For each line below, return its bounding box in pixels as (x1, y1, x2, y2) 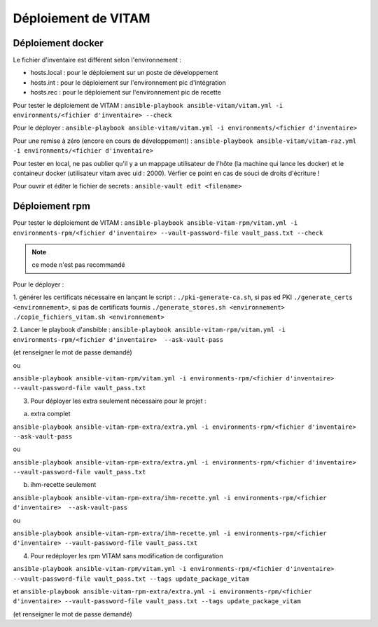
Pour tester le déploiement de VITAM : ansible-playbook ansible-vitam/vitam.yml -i (13, 101, 283, 109)
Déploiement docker (13, 37, 104, 49)
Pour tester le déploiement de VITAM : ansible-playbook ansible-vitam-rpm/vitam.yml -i (13, 219, 298, 227)
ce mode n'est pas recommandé (31, 261, 125, 269)
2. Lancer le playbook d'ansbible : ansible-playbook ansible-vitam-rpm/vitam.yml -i (13, 326, 286, 334)
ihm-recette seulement (30, 481, 97, 489)
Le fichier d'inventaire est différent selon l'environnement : (13, 56, 182, 64)
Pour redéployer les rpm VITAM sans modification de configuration (30, 551, 223, 560)
